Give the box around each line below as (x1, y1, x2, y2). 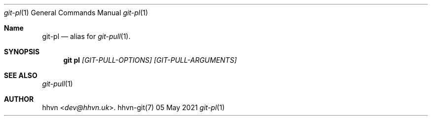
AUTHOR (4, 95, 34, 103)
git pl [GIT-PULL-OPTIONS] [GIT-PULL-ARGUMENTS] (63, 56, 237, 64)
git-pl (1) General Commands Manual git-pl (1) (4, 8, 148, 17)
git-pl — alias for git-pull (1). (42, 32, 131, 40)
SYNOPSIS (4, 47, 40, 56)
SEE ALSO (4, 71, 37, 80)
